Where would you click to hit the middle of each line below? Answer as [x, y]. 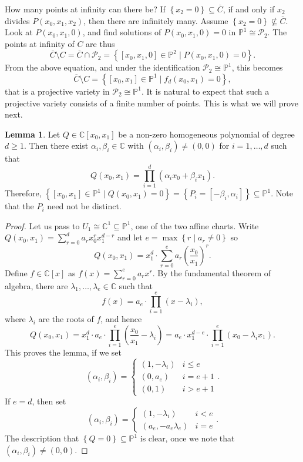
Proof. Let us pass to [42, 225]
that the [19, 206]
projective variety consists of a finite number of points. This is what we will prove [151, 103]
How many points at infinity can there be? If [85, 9]
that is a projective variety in [57, 91]
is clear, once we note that [187, 438]
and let [130, 237]
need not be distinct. [84, 206]
